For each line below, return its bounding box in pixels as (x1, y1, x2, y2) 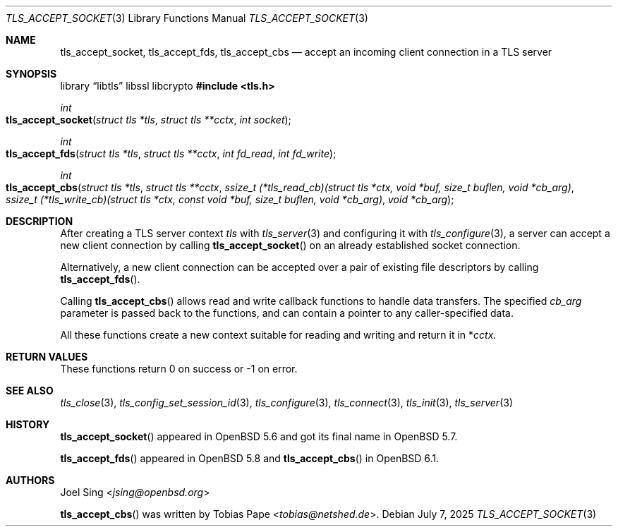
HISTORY (6, 418, 50, 430)
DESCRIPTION (6, 215, 73, 227)
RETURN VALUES (6, 351, 88, 363)
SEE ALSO (6, 385, 54, 397)
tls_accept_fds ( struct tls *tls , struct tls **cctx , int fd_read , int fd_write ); (6, 147, 337, 159)
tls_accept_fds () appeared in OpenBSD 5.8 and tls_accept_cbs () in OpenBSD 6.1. (60, 452, 440, 464)
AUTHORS (6, 474, 55, 486)
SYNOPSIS (6, 68, 57, 80)
